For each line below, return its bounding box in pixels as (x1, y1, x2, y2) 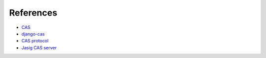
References (9, 7, 58, 18)
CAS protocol (21, 38, 49, 44)
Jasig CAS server (21, 44, 57, 51)
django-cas (21, 31, 45, 37)
